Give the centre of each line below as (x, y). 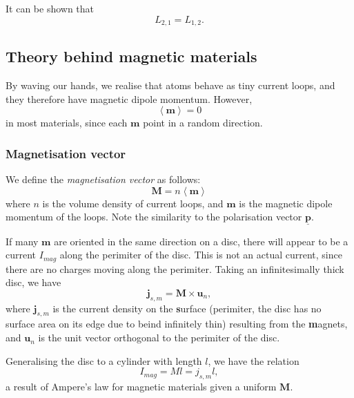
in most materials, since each (67, 123)
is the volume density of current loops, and (133, 203)
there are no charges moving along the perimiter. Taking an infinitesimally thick (175, 268)
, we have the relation (254, 360)
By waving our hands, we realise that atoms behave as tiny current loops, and (170, 85)
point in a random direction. (203, 123)
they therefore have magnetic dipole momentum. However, (129, 98)
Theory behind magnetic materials (131, 56)
